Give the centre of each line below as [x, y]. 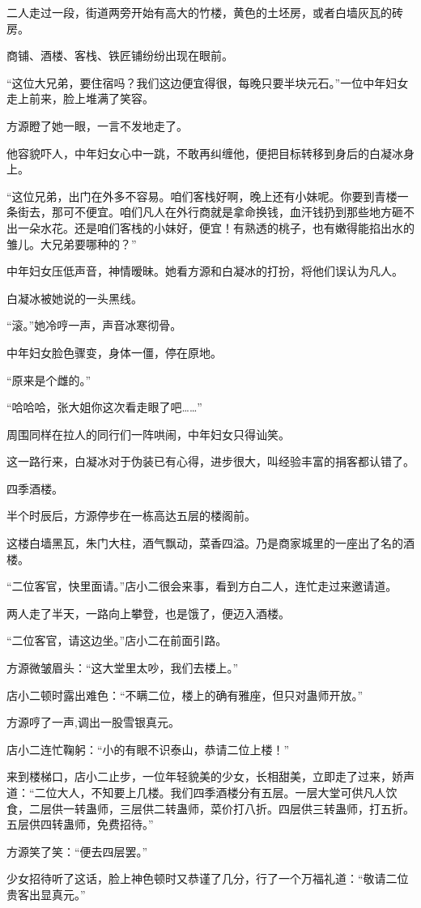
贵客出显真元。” [46, 894]
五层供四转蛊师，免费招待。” [80, 824]
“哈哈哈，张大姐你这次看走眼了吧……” [104, 407]
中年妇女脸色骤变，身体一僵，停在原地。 [114, 352]
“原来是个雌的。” [49, 379]
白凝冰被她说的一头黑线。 [74, 298]
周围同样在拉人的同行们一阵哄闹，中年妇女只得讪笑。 [148, 434]
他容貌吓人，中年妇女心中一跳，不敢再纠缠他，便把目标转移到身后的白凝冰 [205, 153]
